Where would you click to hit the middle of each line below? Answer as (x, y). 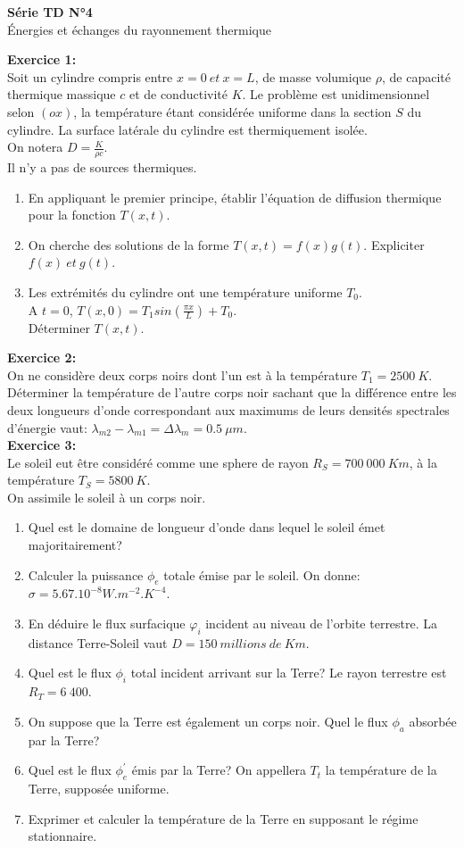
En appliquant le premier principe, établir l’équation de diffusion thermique (235, 197)
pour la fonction (72, 215)
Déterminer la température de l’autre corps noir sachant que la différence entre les (232, 392)
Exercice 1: (42, 59)
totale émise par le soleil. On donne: (262, 574)
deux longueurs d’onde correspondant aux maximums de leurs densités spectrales (228, 409)
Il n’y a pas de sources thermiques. (102, 166)
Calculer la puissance (86, 574)
